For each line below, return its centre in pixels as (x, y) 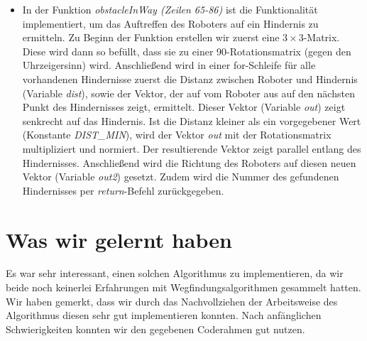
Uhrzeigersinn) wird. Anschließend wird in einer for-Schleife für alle (169, 65)
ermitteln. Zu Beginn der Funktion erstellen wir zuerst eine (151, 37)
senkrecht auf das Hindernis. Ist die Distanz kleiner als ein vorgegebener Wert (192, 120)
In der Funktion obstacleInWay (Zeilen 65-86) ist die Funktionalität (170, 9)
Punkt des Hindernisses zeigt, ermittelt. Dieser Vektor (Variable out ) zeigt (184, 107)
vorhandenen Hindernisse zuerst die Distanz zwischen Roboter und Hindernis (190, 79)
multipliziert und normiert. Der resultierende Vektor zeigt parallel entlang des (192, 148)
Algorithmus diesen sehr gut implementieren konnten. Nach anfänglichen (164, 315)
